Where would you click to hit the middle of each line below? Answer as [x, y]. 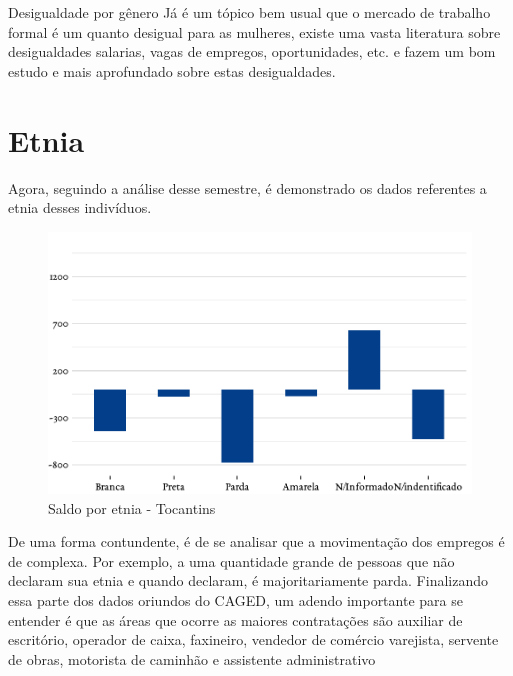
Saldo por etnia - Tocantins [132, 507]
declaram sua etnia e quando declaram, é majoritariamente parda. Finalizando [248, 580]
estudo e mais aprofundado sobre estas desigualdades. [172, 70]
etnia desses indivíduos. [80, 207]
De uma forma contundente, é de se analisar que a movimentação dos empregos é [256, 541]
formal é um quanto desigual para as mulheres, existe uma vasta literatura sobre [254, 31]
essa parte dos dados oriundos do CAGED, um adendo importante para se [235, 599]
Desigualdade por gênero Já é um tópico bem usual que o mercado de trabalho [249, 12]
